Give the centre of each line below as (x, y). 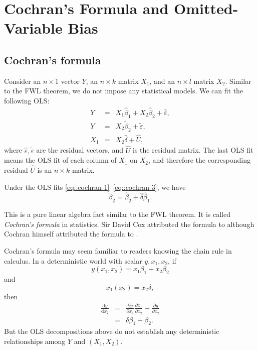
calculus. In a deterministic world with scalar (73, 260)
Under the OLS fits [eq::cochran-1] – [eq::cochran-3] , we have (95, 187)
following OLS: (27, 100)
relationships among (35, 341)
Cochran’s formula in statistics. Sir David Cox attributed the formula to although (129, 224)
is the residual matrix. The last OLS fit (193, 150)
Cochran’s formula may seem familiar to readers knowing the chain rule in (118, 250)
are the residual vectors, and (80, 150)
